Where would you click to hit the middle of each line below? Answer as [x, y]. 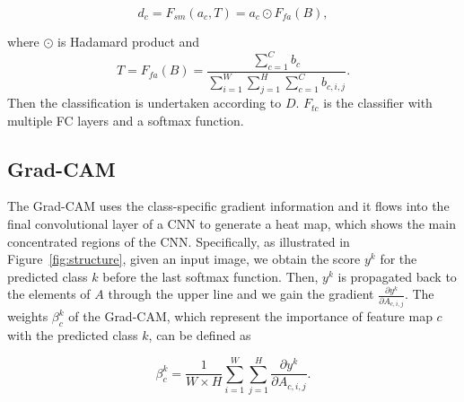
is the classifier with [378, 103]
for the [398, 259]
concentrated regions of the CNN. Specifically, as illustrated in [179, 241]
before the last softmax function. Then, [210, 276]
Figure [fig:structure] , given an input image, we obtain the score [184, 259]
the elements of [49, 294]
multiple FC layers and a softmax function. [126, 120]
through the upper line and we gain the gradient [241, 294]
